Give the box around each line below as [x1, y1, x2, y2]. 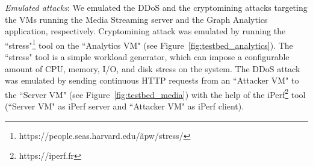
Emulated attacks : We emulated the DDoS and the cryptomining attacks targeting [5, 1, 308, 13]
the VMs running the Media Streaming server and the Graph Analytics [5, 13, 268, 25]
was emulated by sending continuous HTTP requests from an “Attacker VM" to [5, 74, 299, 87]
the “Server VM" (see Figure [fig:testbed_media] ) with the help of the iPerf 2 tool [5, 86, 306, 100]
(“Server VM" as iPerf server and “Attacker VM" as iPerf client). [5, 100, 244, 112]
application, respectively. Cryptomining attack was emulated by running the [5, 25, 286, 37]
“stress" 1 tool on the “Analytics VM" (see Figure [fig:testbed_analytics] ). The [5, 37, 293, 51]
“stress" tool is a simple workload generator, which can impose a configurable [5, 51, 290, 63]
